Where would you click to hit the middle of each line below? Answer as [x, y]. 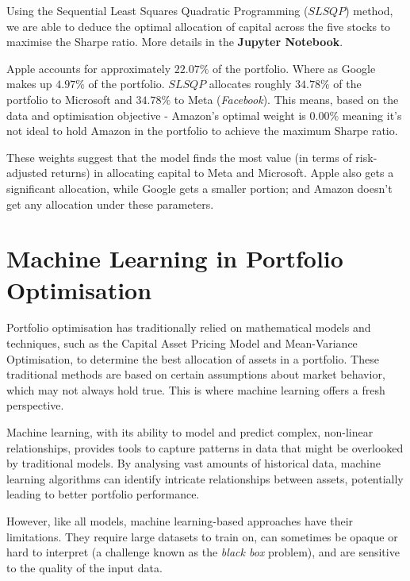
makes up [29, 84]
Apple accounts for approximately [89, 68]
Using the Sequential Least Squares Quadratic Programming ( [157, 10]
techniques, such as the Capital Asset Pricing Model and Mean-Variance [182, 343]
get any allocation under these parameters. [110, 204]
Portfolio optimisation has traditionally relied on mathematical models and [189, 327]
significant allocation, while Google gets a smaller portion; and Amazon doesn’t [199, 188]
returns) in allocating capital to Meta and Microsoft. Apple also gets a [222, 173]
